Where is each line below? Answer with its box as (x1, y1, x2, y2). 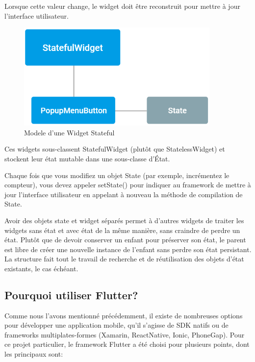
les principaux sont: (4, 349, 63, 359)
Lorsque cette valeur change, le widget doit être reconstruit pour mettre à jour (4, 1, 240, 11)
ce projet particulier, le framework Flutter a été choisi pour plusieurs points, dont (4, 339, 250, 349)
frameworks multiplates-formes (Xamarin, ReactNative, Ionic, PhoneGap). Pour (4, 329, 245, 339)
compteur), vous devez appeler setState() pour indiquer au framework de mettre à (4, 180, 251, 190)
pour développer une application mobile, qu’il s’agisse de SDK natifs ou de (4, 320, 229, 330)
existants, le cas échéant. (4, 263, 78, 273)
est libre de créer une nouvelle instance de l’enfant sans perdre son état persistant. (4, 244, 252, 254)
